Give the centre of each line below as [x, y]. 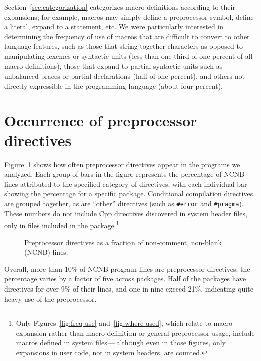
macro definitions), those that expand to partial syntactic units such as [113, 66]
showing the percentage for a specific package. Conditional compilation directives [129, 194]
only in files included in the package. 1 [62, 224]
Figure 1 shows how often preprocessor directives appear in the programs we [122, 164]
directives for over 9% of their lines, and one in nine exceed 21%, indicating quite [129, 288]
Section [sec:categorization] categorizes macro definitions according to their [120, 7]
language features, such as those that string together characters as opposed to [123, 46]
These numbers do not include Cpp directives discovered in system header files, [126, 213]
